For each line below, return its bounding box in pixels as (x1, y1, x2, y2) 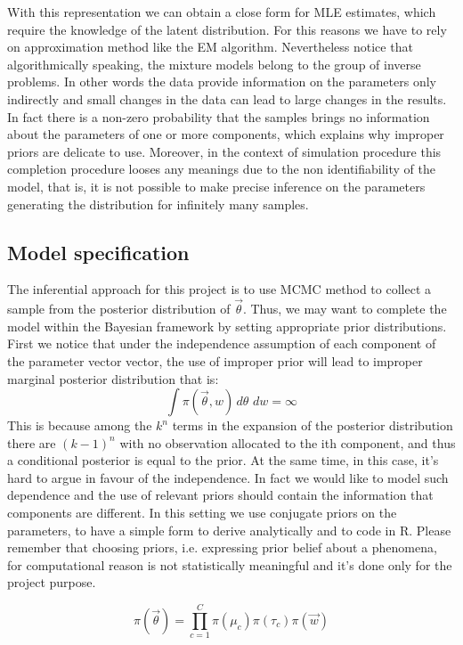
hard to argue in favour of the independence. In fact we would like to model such (7, 468, 449, 486)
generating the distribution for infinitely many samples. (7, 194, 309, 213)
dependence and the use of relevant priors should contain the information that (7, 486, 434, 504)
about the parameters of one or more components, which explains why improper (7, 125, 444, 143)
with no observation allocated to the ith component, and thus (119, 433, 456, 452)
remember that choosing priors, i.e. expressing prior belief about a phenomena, (7, 538, 437, 557)
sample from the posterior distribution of (7, 299, 231, 318)
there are (7, 433, 56, 452)
